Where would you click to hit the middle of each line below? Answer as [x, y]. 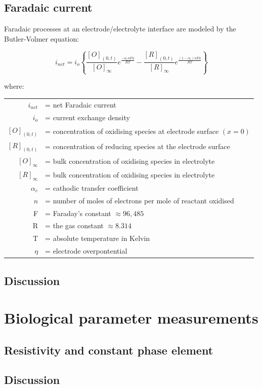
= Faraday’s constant [78, 213]
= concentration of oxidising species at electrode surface [132, 131]
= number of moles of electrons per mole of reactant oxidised [140, 200]
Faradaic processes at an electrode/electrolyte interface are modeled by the [120, 29]
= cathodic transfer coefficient [92, 187]
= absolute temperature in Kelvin [98, 238]
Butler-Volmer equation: [42, 38]
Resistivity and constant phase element [109, 350]
